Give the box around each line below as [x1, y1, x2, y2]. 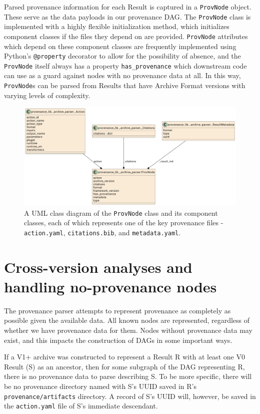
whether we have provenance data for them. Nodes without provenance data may [4, 324, 252, 335]
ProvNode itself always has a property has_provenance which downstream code [4, 60, 247, 71]
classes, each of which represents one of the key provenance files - [24, 217, 223, 228]
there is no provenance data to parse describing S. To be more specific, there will [4, 371, 252, 381]
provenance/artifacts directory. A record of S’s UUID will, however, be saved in [4, 390, 256, 401]
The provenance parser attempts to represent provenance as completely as [4, 305, 231, 315]
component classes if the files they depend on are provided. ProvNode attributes [4, 31, 248, 41]
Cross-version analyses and [4, 256, 192, 277]
